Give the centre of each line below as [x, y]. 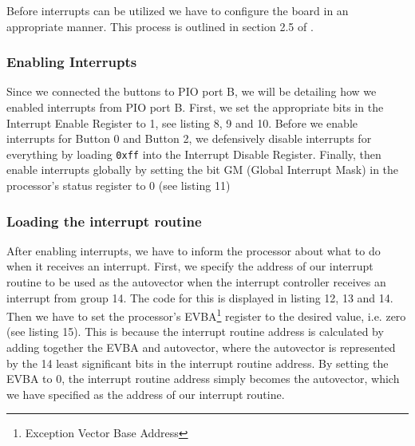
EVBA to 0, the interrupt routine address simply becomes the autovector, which [203, 379]
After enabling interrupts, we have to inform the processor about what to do [194, 250]
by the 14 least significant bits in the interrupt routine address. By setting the [198, 363]
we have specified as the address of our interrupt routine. [146, 394]
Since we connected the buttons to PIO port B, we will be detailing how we [192, 91]
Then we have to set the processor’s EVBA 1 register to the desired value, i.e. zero [206, 315]
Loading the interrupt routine [104, 221]
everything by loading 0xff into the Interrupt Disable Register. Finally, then [194, 154]
